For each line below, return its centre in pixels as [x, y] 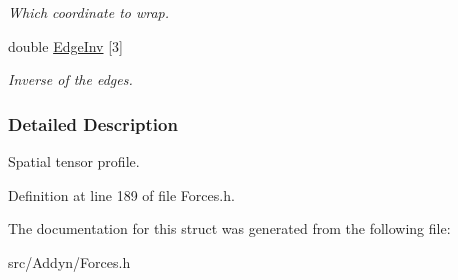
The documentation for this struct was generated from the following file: [229, 228]
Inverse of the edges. [70, 79]
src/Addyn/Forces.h [69, 261]
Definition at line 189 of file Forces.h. [121, 194]
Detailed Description [93, 123]
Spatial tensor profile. [74, 161]
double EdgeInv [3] [65, 45]
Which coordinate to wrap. [89, 12]
